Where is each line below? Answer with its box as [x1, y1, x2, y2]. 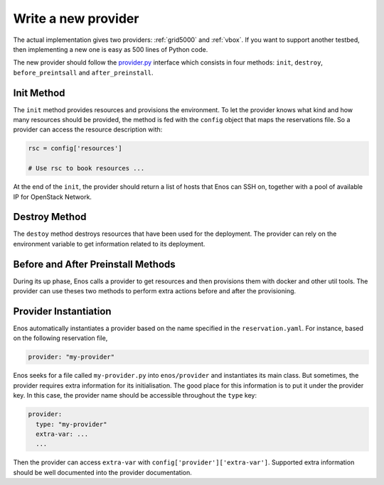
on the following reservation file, [13, 334, 108, 342]
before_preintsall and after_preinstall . [13, 68, 154, 77]
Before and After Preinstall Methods [13, 258, 176, 270]
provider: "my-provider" [28, 353, 115, 361]
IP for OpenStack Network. [13, 192, 92, 201]
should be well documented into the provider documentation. [13, 468, 192, 476]
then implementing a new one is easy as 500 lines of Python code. [13, 45, 208, 53]
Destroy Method [13, 211, 87, 223]
